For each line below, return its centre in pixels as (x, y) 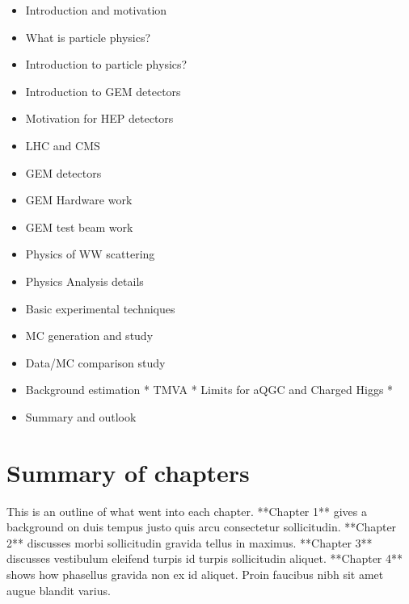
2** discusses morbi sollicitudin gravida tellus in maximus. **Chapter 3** (190, 542)
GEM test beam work (79, 226)
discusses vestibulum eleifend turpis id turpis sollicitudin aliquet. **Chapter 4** (204, 558)
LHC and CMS (63, 145)
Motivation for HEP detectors (99, 118)
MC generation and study (89, 336)
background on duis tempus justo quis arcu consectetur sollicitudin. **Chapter (202, 527)
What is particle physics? (88, 37)
